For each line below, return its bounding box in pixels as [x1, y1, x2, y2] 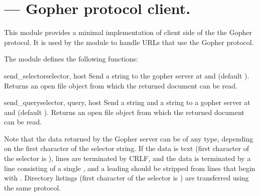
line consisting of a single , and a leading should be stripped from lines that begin [4, 162, 255, 173]
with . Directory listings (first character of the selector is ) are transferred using [4, 172, 249, 183]
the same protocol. [4, 182, 61, 192]
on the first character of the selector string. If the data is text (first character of [4, 143, 249, 153]
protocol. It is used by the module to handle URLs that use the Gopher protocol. [4, 36, 254, 47]
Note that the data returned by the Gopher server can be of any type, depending [4, 133, 253, 143]
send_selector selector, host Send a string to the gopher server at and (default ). [4, 70, 249, 80]
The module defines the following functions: [4, 53, 138, 64]
